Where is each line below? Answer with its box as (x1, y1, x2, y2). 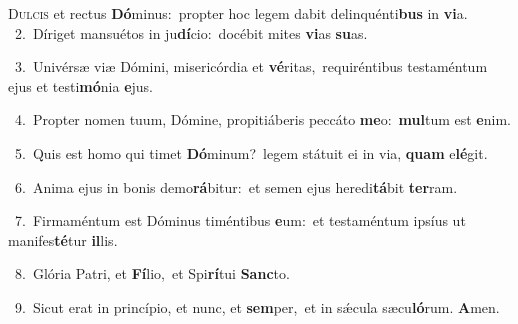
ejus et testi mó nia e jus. (8, 75, 153, 96)
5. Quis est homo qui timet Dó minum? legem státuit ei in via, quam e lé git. (14, 142, 488, 163)
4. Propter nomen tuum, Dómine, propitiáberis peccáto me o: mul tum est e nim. (14, 109, 511, 130)
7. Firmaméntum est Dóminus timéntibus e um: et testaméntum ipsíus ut (14, 210, 466, 231)
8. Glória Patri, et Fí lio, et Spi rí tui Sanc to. (14, 263, 290, 284)
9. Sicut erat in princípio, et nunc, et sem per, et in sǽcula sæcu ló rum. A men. (14, 296, 500, 317)
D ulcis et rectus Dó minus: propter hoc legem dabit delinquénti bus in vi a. (8, 3, 468, 23)
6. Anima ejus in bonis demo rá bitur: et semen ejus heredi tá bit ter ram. (14, 176, 458, 197)
